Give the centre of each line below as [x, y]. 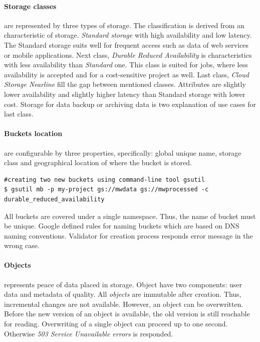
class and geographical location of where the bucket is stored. [98, 162]
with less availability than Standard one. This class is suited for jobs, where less [126, 65]
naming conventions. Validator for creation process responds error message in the [128, 235]
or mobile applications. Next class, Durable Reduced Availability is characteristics [128, 54]
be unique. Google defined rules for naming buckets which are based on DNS [122, 226]
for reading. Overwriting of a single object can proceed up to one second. [116, 324]
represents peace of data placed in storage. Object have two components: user [123, 284]
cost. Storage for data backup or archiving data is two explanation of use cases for [130, 104]
